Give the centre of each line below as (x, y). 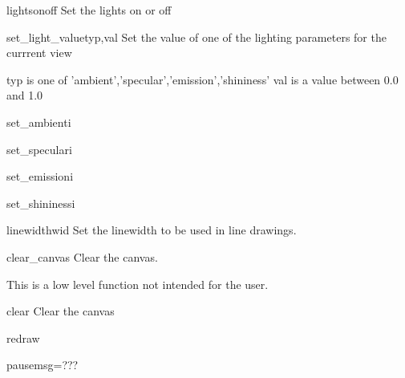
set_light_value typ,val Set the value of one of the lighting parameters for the (196, 37)
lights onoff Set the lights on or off (89, 10)
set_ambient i (39, 122)
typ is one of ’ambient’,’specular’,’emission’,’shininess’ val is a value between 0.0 (202, 79)
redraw (23, 337)
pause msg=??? (43, 365)
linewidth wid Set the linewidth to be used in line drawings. (152, 230)
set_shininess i (41, 203)
